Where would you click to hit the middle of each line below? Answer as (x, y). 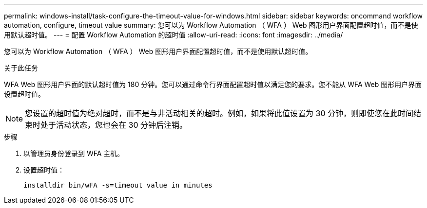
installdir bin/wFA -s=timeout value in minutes (118, 185)
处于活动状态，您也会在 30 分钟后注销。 (114, 125)
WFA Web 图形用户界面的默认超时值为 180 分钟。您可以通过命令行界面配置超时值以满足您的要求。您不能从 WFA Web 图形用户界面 (213, 84)
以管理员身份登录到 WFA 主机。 (74, 153)
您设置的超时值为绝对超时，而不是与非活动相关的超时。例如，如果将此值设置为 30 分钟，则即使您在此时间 (219, 113)
